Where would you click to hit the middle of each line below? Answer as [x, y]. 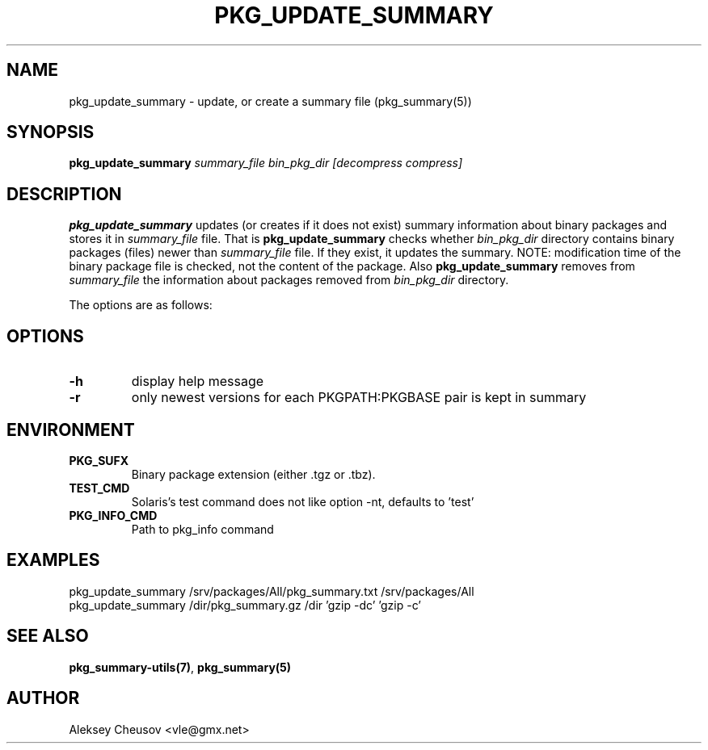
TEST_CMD [99, 488]
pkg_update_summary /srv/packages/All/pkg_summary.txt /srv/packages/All [272, 591]
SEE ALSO [48, 636]
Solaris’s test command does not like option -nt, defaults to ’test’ [303, 501]
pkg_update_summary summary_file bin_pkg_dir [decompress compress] [266, 163]
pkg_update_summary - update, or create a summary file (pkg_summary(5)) [270, 101]
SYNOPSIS [51, 132]
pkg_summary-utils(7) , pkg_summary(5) [180, 667]
